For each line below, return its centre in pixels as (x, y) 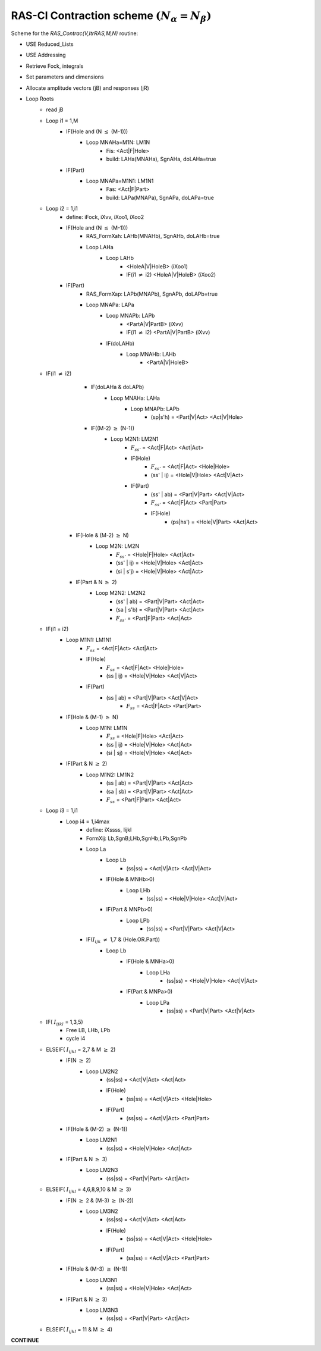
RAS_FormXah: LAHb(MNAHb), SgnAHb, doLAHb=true (153, 236)
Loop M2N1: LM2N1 (135, 439)
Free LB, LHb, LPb (88, 1030)
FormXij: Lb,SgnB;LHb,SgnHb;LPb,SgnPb (137, 838)
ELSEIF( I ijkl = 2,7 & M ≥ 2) (81, 1050)
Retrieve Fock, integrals (55, 66)
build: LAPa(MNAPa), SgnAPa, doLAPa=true (160, 198)
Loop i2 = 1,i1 (62, 209)
